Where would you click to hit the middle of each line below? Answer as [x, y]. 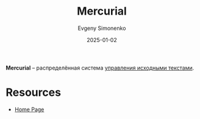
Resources [34, 92]
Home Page [29, 109]
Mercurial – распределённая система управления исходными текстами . [100, 68]
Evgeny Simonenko [102, 28]
